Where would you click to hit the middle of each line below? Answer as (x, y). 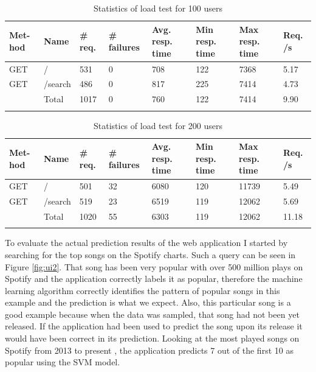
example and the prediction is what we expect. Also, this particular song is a (148, 302)
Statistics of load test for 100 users (158, 8)
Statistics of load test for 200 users (158, 125)
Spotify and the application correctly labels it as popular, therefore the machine (154, 279)
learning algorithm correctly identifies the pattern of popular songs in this (143, 290)
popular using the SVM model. (63, 362)
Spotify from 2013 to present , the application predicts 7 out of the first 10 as (149, 350)
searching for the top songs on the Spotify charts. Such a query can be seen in (150, 254)
